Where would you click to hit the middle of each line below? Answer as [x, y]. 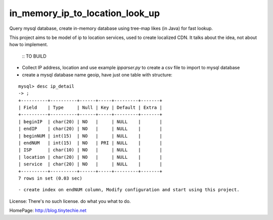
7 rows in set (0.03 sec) [51, 178]
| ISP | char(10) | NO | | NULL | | [90, 150]
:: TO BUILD [34, 56]
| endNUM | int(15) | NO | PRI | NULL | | [90, 143]
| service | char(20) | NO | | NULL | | [90, 164]
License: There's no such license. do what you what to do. [70, 201]
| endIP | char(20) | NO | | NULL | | [90, 129]
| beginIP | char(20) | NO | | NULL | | [90, 122]
